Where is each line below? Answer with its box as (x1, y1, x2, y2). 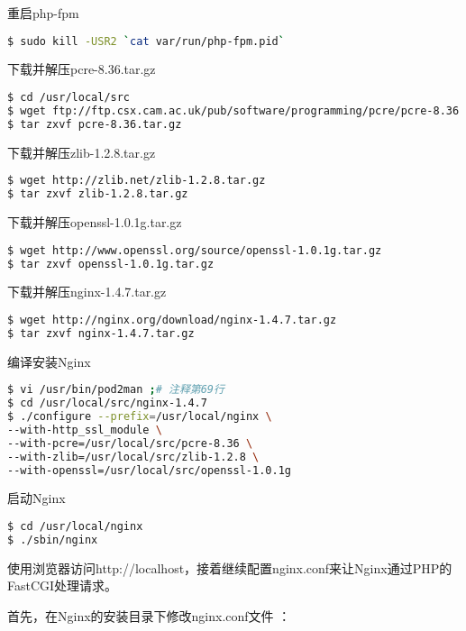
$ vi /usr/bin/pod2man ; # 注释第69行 (7, 383, 224, 397)
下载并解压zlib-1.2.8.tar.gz (7, 142, 156, 161)
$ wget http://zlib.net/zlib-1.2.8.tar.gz (7, 174, 266, 187)
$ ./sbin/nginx (7, 533, 98, 546)
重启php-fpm (7, 4, 79, 22)
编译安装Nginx (7, 352, 91, 370)
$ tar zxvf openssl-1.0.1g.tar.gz (7, 257, 215, 270)
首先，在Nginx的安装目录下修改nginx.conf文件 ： (7, 606, 291, 625)
